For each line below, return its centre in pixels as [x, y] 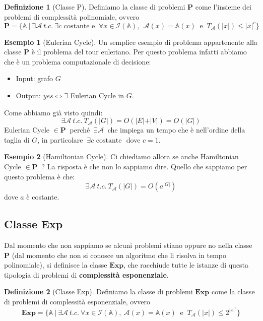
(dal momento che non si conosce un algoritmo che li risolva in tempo [119, 255]
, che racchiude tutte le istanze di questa [186, 265]
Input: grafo [34, 78]
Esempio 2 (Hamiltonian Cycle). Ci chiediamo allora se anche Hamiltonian [121, 156]
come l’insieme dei [223, 7]
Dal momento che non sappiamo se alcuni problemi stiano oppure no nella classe [128, 245]
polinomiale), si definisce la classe [56, 265]
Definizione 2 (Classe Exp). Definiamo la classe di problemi [98, 292]
